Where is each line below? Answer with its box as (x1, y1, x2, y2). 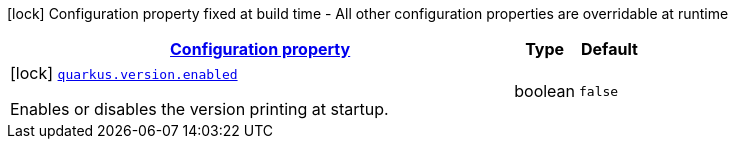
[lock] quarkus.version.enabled (10, 63, 238, 83)
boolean (514, 81, 576, 101)
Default (581, 39, 638, 59)
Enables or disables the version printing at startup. (10, 99, 389, 119)
